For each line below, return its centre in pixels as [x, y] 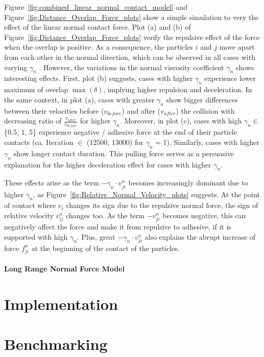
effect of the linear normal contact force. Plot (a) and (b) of [98, 27]
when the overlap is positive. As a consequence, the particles [99, 47]
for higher [95, 121]
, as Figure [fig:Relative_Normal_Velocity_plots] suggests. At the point [146, 194]
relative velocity [29, 215]
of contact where [30, 205]
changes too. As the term [105, 215]
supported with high [36, 236]
